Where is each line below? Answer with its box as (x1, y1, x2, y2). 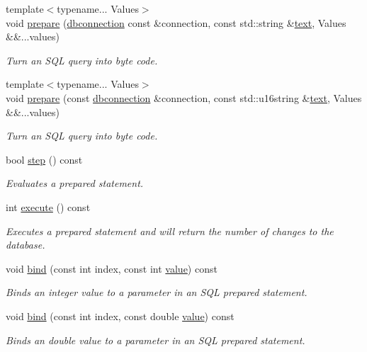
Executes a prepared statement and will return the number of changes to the (6, 223, 334, 238)
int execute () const (6, 199, 91, 214)
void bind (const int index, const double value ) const (6, 308, 235, 323)
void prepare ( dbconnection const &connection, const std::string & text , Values (6, 15, 346, 30)
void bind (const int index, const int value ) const (6, 261, 218, 276)
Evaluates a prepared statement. (6, 176, 144, 191)
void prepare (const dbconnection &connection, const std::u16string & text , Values (6, 90, 362, 105)
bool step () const (6, 152, 83, 166)
